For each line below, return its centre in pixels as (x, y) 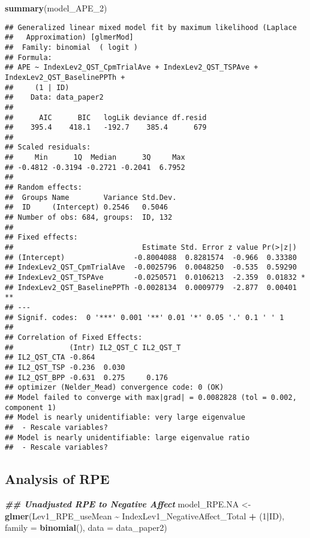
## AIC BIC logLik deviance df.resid (106, 117)
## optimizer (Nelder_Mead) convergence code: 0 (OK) (115, 388)
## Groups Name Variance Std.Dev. (91, 197)
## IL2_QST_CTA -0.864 (50, 358)
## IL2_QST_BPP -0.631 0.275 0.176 (87, 377)
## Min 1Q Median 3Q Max (95, 158)
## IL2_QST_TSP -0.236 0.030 (65, 367)
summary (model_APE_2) (56, 8)
